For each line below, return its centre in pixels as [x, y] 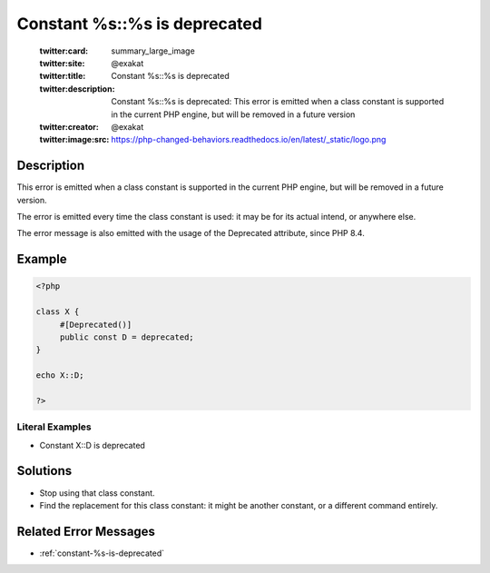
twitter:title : [63, 76]
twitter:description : [77, 89]
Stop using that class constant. [97, 493]
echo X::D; [60, 375]
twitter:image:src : [74, 140]
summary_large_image [153, 51]
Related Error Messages [86, 531]
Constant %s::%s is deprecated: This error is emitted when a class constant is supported [278, 102]
